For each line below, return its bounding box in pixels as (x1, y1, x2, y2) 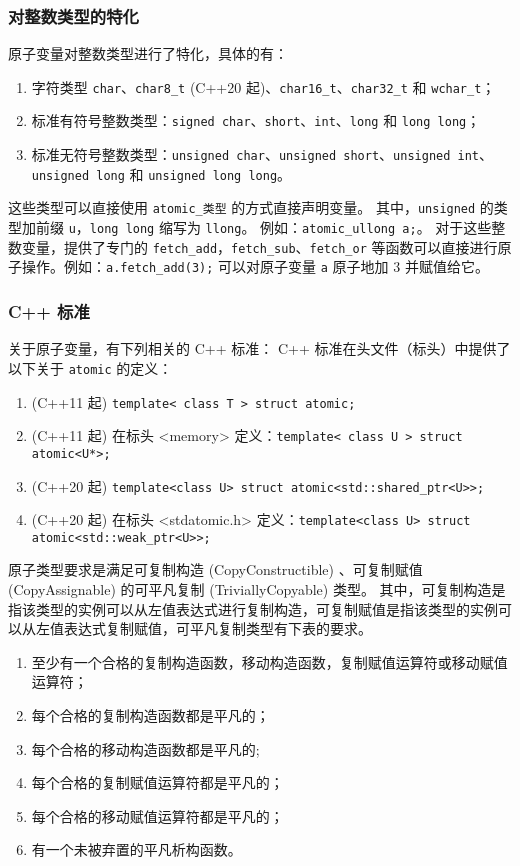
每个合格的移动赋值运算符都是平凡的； (31, 805, 284, 826)
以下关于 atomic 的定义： (8, 357, 173, 378)
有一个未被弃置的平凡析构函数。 (31, 839, 242, 860)
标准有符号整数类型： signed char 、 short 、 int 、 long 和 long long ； (31, 110, 481, 131)
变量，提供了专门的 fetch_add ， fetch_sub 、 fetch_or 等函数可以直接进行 (21, 236, 498, 257)
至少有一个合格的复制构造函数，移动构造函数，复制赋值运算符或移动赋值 (31, 651, 508, 672)
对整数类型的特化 (8, 3, 139, 28)
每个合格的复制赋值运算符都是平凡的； (31, 772, 284, 793)
